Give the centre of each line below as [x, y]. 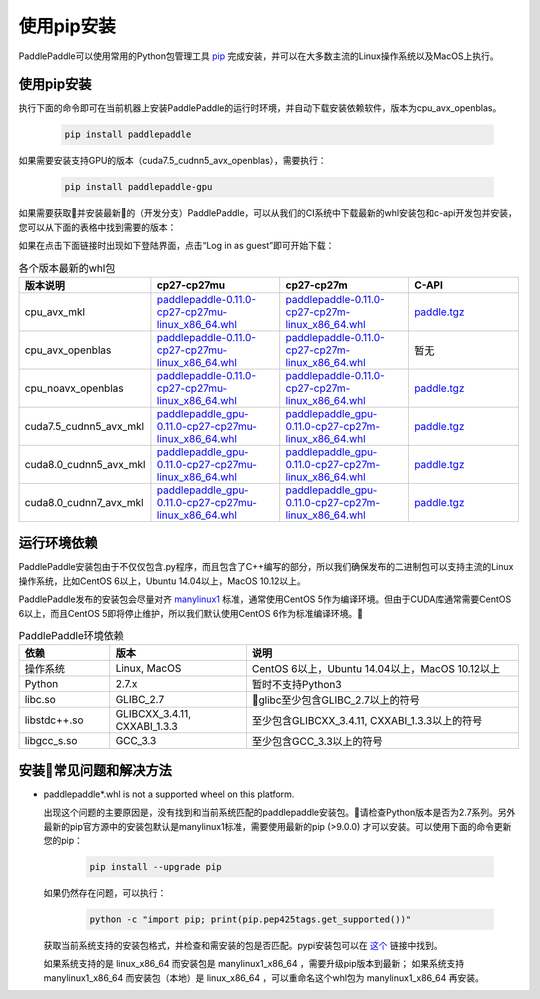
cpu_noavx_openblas [74, 388]
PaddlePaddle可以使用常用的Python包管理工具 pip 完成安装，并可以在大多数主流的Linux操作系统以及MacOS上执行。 [258, 56]
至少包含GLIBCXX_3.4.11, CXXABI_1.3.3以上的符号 [367, 721]
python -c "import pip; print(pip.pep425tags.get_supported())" [250, 919]
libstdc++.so [54, 720]
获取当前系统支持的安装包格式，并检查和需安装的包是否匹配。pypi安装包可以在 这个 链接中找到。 [243, 946]
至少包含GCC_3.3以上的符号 [317, 742]
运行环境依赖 [58, 543]
